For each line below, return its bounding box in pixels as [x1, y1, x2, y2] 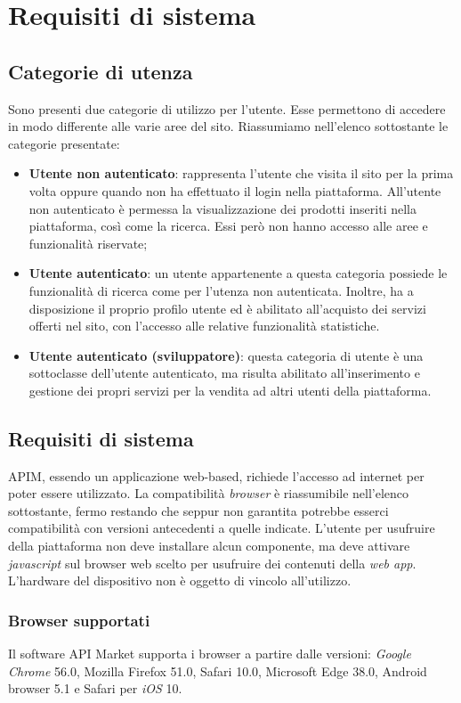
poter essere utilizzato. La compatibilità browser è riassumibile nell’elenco [8, 484, 409, 503]
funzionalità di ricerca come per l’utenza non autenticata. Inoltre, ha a [28, 281, 414, 299]
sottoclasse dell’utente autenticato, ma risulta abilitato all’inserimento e [28, 364, 420, 382]
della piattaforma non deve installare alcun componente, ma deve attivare [8, 536, 410, 555]
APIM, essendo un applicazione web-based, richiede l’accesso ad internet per [8, 466, 425, 485]
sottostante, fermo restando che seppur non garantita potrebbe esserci [8, 501, 389, 519]
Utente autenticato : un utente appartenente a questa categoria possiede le [28, 264, 448, 282]
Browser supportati [8, 609, 150, 631]
